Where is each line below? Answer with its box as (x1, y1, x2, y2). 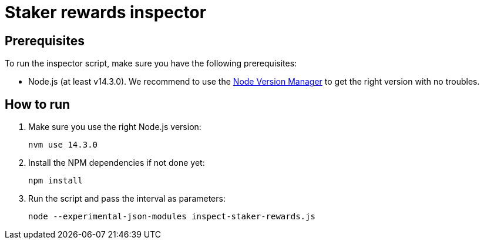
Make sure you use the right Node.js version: (28, 122, 201, 132)
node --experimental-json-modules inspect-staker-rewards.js (28, 212, 315, 222)
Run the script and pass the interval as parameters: (28, 193, 226, 204)
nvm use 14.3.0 (28, 140, 98, 150)
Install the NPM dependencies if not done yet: (28, 158, 205, 168)
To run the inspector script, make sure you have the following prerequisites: (5, 58, 297, 69)
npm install (28, 176, 83, 186)
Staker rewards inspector (5, 2, 207, 22)
